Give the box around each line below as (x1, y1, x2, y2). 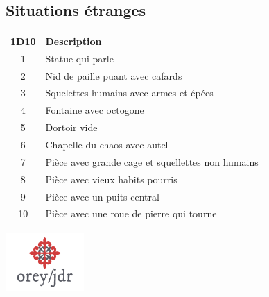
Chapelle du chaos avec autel (45, 137, 168, 152)
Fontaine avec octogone (45, 103, 144, 117)
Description (45, 33, 102, 48)
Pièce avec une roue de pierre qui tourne (45, 206, 217, 221)
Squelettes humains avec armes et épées (45, 85, 214, 100)
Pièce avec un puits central (45, 189, 159, 203)
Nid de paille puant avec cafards (45, 68, 182, 83)
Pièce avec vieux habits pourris (45, 171, 177, 186)
